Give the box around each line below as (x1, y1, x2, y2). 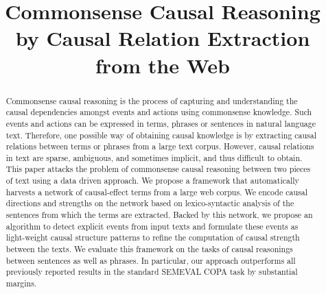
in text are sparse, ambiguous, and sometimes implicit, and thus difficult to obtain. (5, 151, 303, 163)
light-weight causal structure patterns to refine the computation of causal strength (5, 232, 300, 243)
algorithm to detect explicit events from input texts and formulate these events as (5, 220, 299, 232)
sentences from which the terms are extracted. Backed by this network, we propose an (5, 209, 313, 221)
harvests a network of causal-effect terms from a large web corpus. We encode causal (5, 186, 307, 197)
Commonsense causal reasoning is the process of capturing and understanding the (5, 95, 298, 106)
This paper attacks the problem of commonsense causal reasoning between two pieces (5, 163, 311, 175)
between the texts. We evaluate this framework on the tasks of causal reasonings (5, 243, 293, 255)
